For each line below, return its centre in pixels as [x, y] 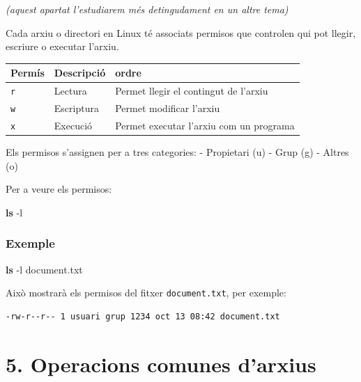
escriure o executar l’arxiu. [62, 46]
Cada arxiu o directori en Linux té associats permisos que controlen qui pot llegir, [181, 32]
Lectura [70, 91]
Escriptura [76, 108]
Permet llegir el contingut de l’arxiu [192, 91]
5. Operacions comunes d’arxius [161, 364]
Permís [28, 73]
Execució [73, 125]
